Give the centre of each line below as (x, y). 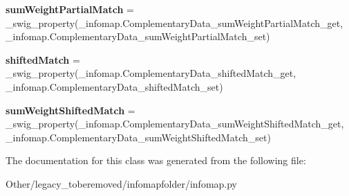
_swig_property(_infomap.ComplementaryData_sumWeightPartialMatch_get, (174, 23)
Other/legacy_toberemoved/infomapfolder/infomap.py (122, 183)
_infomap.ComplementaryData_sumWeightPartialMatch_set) (138, 36)
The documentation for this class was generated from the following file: (156, 160)
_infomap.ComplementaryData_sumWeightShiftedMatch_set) (138, 137)
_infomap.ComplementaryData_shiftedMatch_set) (114, 86)
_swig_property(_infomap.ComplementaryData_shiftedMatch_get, (151, 73)
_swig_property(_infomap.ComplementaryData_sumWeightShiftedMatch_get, (175, 124)
